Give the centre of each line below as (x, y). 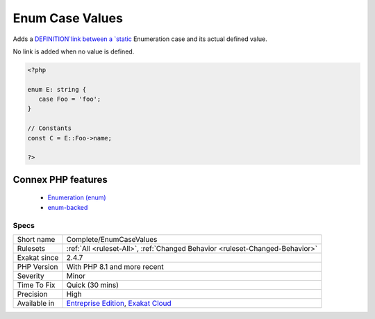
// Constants (50, 128)
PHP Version (37, 266)
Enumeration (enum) (77, 197)
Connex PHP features (60, 180)
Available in (36, 303)
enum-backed (68, 207)
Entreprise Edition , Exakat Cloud (119, 303)
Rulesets (31, 248)
